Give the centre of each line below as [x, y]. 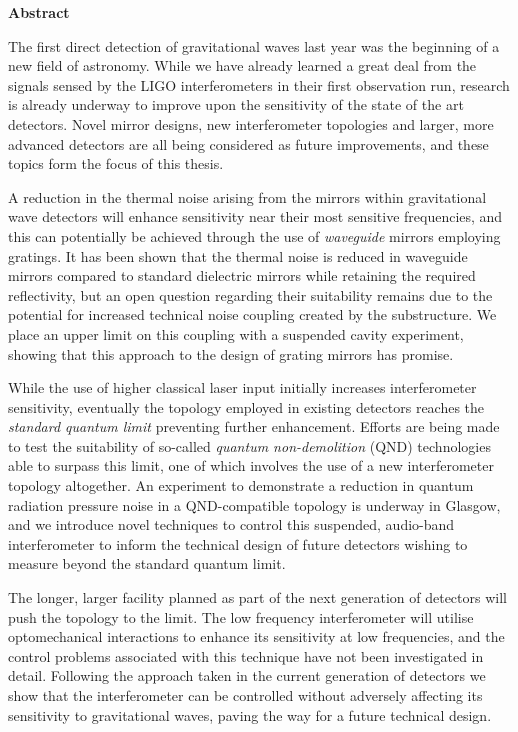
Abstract [39, 12]
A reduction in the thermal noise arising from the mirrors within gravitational [247, 196]
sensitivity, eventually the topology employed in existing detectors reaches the [246, 406]
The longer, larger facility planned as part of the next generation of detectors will [257, 597]
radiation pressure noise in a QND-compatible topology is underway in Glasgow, [254, 504]
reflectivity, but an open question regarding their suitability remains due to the [250, 294]
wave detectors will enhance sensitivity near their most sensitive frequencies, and [255, 216]
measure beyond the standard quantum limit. [147, 563]
